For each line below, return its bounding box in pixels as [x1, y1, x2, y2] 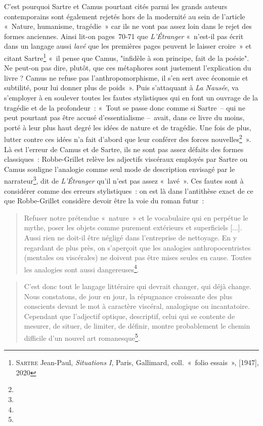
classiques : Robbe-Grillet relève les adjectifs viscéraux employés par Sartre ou [4, 154, 248, 164]
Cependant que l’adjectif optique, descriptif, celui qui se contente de [24, 310, 235, 321]
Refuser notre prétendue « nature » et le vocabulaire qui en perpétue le [24, 212, 248, 223]
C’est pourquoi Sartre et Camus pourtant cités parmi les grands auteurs [4, 1, 228, 11]
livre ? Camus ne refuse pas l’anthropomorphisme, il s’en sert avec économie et [4, 72, 248, 83]
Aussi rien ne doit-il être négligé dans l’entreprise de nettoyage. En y [24, 232, 237, 243]
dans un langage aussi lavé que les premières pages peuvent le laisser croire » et [4, 41, 252, 51]
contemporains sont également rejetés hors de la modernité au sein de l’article [4, 11, 245, 21]
